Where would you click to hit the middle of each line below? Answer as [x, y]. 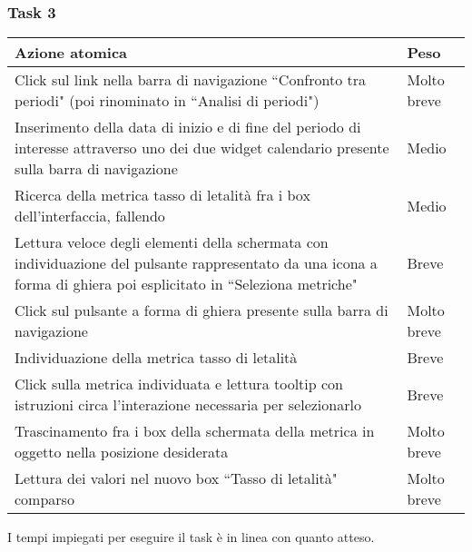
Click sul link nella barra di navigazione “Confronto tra [190, 80]
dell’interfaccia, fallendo [90, 216]
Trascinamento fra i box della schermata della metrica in [195, 431]
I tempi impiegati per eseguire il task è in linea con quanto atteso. [191, 537]
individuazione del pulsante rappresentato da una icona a [196, 263]
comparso [44, 499]
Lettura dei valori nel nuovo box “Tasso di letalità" [176, 478]
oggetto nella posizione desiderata [122, 452]
